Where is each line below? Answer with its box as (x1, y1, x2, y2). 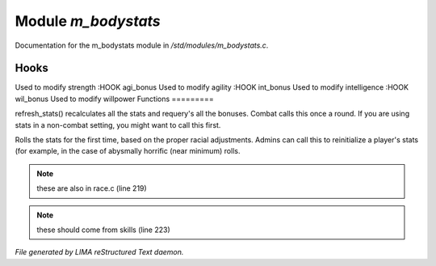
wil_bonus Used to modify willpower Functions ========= (15, 94, 214, 103)
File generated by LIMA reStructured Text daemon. (15, 247, 184, 257)
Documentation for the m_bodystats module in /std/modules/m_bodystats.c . (15, 40, 269, 50)
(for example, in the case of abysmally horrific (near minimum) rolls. (15, 146, 241, 156)
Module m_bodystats (15, 12, 161, 30)
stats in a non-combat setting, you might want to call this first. (15, 120, 221, 129)
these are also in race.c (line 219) (36, 184, 147, 193)
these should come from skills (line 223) (36, 225, 170, 234)
